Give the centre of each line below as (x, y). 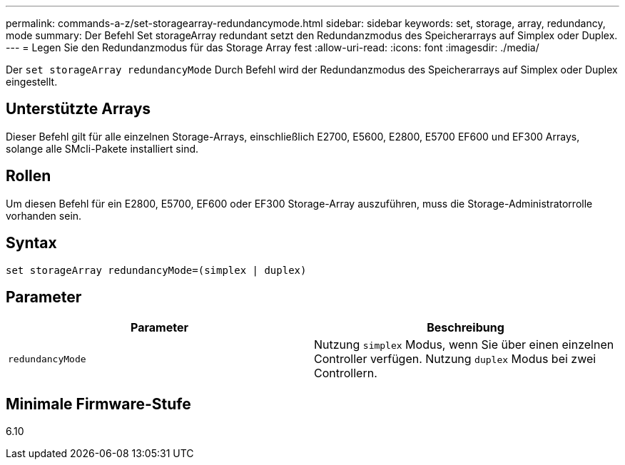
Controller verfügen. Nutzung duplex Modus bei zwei (455, 359)
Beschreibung (466, 328)
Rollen (29, 176)
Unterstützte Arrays (78, 109)
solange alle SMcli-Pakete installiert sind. (102, 148)
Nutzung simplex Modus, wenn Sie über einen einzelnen (464, 345)
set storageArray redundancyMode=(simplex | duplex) (156, 270)
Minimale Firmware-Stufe (98, 404)
